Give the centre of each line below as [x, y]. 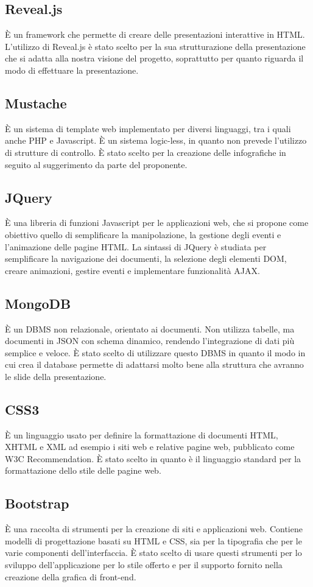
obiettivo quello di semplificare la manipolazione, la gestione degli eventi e [143, 234]
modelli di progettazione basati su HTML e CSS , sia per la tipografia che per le [153, 540]
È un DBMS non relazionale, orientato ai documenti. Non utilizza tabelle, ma [150, 329]
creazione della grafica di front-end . [71, 576]
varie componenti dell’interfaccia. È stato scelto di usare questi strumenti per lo [153, 553]
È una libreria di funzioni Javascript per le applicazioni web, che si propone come [157, 223]
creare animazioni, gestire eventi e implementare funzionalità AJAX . [132, 270]
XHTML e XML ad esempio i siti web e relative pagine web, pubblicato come [150, 447]
